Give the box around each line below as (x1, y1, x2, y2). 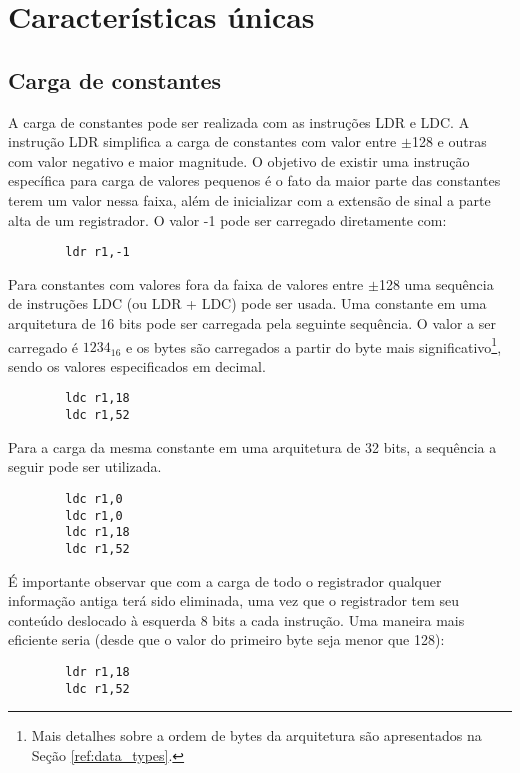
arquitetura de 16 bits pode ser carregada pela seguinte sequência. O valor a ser (8, 312, 496, 333)
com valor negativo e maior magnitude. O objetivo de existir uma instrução (8, 150, 470, 171)
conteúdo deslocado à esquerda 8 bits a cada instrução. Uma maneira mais (8, 609, 465, 630)
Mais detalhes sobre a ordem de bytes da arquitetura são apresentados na (31, 725, 482, 746)
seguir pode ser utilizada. (8, 456, 162, 477)
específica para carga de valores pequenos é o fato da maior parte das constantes (8, 170, 501, 191)
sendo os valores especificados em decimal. (8, 355, 266, 376)
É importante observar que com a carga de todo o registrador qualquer (8, 570, 442, 591)
